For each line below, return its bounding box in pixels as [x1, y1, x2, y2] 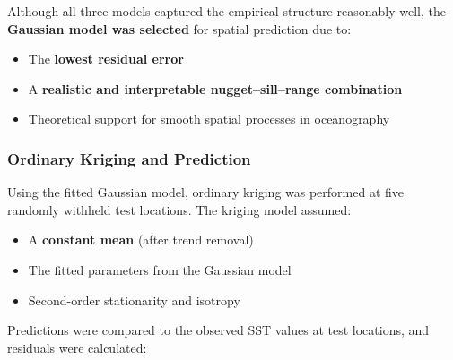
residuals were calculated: [7, 338, 147, 356]
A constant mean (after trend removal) [28, 230, 254, 249]
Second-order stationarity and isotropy [28, 290, 240, 309]
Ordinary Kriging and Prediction [7, 147, 251, 169]
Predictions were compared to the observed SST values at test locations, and [7, 321, 430, 339]
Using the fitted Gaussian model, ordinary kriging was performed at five [7, 183, 405, 201]
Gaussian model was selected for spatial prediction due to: [7, 19, 352, 38]
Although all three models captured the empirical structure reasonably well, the [7, 2, 446, 20]
